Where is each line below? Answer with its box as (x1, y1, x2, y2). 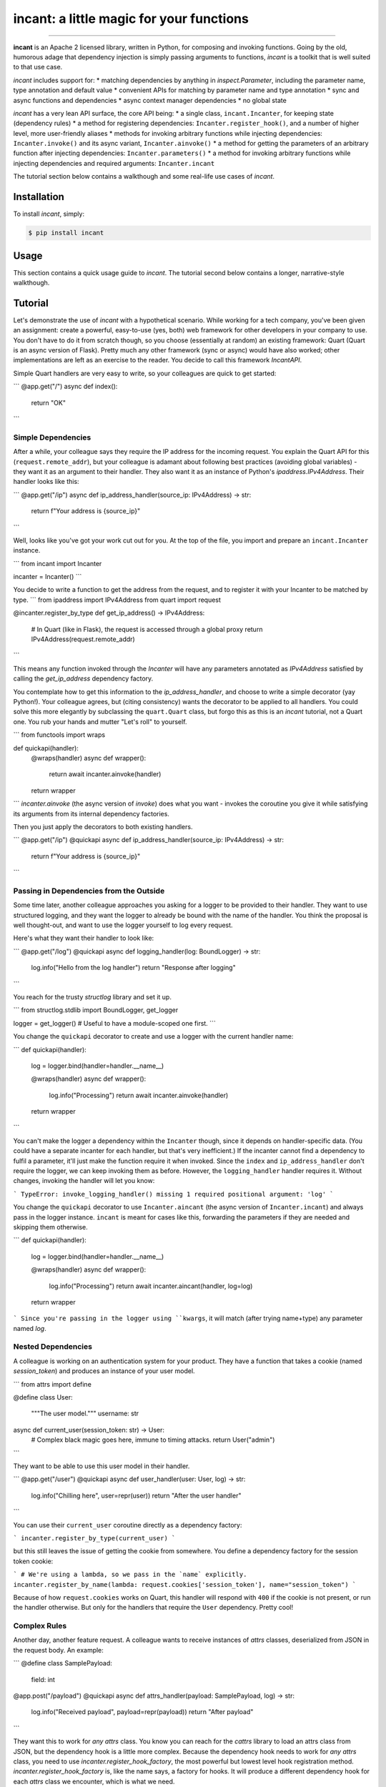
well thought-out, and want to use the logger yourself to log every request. (13, 921, 233, 929)
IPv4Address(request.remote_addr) (31, 635, 135, 643)
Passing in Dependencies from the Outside (13, 886, 165, 896)
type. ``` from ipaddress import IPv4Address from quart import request (13, 595, 222, 604)
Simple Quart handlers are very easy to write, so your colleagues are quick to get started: (13, 369, 277, 377)
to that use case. (13, 63, 63, 71)
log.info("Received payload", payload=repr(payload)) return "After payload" (31, 1708, 254, 1716)
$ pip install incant (28, 229, 104, 237)
